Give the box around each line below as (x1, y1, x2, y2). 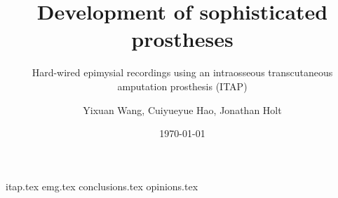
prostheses (131, 24, 234, 53)
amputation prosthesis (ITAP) (117, 78, 248, 93)
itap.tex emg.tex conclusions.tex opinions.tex (6, 178, 198, 193)
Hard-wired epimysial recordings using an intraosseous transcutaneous (32, 65, 333, 80)
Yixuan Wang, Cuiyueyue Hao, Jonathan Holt (83, 102, 282, 117)
